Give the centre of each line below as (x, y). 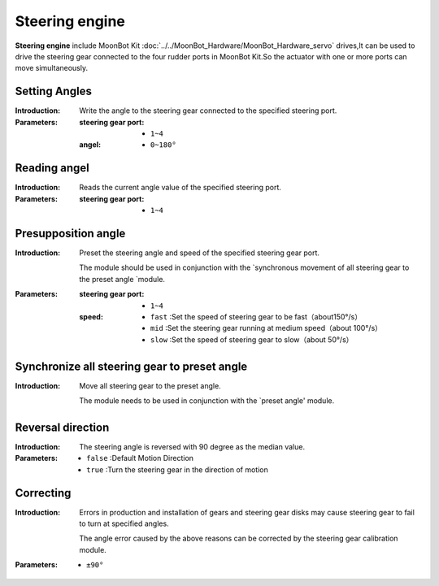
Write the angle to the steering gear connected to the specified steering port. (208, 111)
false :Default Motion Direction (140, 458)
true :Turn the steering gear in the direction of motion (177, 469)
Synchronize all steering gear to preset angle (131, 366)
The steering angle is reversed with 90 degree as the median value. (192, 446)
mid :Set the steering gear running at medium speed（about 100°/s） (266, 328)
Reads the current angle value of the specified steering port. (180, 188)
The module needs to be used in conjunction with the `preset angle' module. (207, 401)
